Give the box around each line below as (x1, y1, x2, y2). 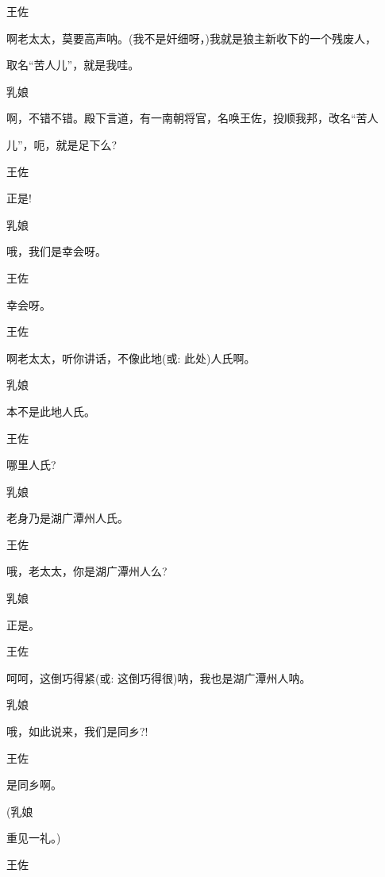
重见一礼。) (6, 829, 61, 846)
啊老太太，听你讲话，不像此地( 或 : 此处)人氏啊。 (6, 349, 256, 366)
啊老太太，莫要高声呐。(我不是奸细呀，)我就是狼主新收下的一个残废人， (6, 29, 376, 46)
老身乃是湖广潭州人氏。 (6, 510, 129, 526)
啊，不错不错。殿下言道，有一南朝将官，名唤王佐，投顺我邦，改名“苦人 (6, 110, 379, 126)
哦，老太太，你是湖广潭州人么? (6, 563, 167, 579)
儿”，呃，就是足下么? (6, 136, 117, 152)
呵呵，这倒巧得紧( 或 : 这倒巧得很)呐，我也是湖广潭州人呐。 (6, 669, 311, 686)
